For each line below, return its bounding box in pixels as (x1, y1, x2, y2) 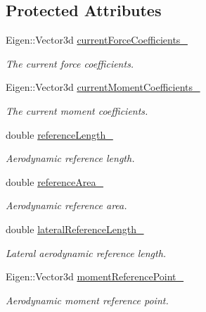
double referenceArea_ (6, 174, 103, 189)
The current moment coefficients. (6, 103, 148, 118)
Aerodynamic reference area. (6, 198, 127, 213)
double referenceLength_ (6, 127, 113, 142)
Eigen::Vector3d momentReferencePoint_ (6, 269, 184, 284)
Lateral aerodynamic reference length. (6, 245, 167, 260)
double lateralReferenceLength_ (6, 221, 144, 236)
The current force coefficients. (6, 56, 134, 70)
